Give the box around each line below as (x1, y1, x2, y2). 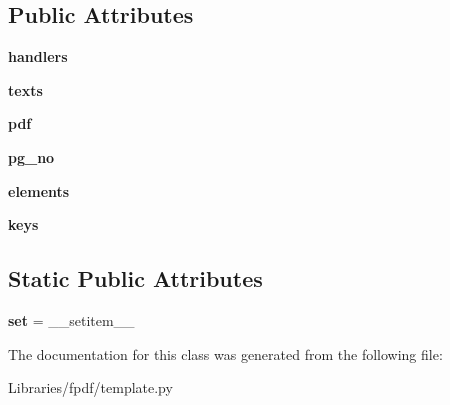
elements (8, 180, 70, 201)
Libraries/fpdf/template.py (8, 377, 173, 398)
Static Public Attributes (8, 263, 263, 294)
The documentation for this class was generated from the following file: (8, 343, 443, 364)
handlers (8, 46, 68, 67)
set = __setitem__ (8, 309, 135, 330)
